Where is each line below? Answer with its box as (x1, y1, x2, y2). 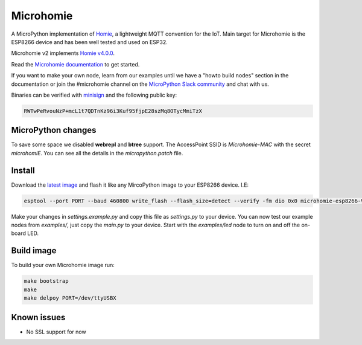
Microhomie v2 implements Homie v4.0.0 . (11, 50, 115, 57)
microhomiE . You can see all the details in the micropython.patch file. (11, 149, 183, 156)
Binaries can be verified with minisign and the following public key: (11, 91, 177, 98)
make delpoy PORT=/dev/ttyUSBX (24, 295, 117, 301)
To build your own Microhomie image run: (11, 262, 115, 269)
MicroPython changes (11, 125, 97, 135)
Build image (11, 245, 57, 256)
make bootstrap (24, 278, 69, 285)
